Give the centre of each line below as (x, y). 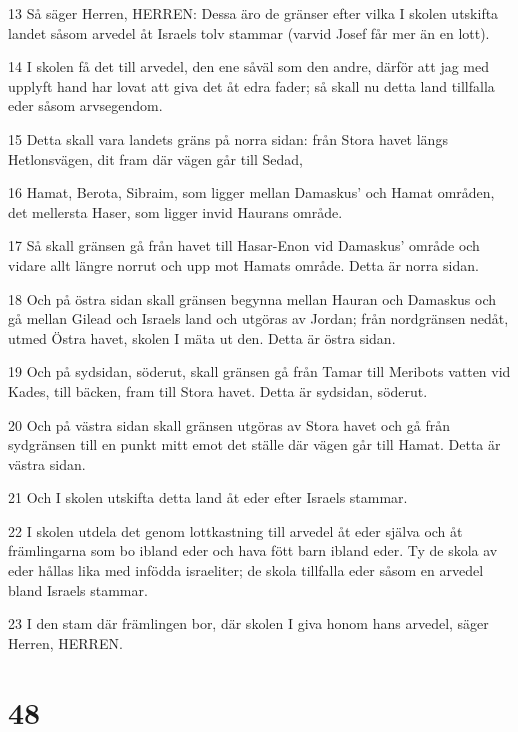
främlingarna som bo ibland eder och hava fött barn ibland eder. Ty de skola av (253, 550)
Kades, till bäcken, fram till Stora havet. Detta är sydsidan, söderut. (218, 390)
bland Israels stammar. (78, 589)
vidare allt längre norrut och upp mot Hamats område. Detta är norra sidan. (243, 264)
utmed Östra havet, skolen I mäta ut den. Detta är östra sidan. (202, 337)
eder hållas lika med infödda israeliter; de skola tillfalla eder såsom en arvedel (246, 570)
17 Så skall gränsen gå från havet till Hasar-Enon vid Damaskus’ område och (244, 245)
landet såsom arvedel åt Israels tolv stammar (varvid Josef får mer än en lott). (249, 32)
